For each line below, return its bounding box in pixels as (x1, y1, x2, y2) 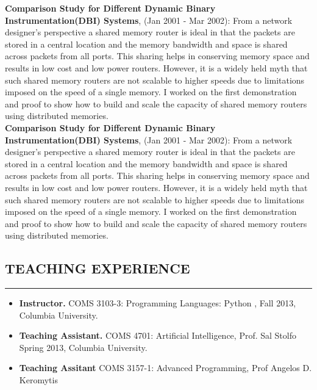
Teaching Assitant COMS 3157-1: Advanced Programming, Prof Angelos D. (19, 361, 312, 374)
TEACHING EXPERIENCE (5, 259, 190, 278)
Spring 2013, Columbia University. (19, 341, 148, 353)
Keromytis (19, 374, 58, 386)
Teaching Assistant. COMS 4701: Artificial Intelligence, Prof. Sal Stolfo (19, 329, 296, 342)
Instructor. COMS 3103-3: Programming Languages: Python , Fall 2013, (19, 297, 296, 309)
